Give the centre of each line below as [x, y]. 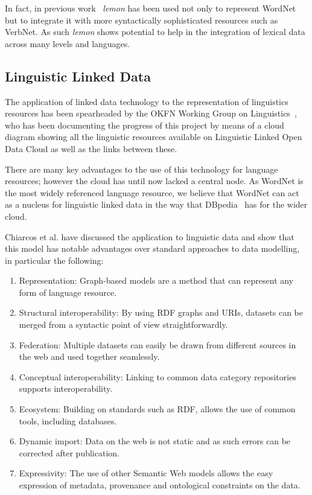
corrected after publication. [69, 452]
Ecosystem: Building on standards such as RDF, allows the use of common [157, 409]
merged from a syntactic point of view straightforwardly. [123, 324]
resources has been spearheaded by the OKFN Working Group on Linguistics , [151, 113]
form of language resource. [68, 292]
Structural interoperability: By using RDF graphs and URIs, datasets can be [161, 312]
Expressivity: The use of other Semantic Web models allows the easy [146, 473]
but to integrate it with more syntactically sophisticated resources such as [142, 20]
